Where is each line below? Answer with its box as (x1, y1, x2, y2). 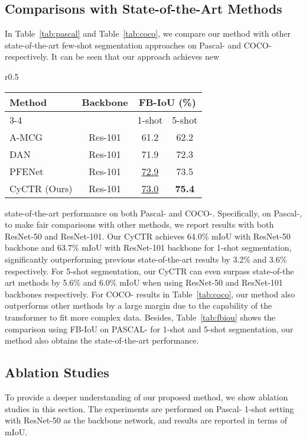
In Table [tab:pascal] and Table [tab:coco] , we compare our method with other (5, 27, 291, 40)
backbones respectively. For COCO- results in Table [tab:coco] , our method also (5, 287, 295, 300)
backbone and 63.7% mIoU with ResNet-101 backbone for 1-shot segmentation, (5, 241, 292, 254)
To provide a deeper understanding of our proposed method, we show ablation (5, 390, 288, 403)
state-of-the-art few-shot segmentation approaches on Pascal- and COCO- (5, 38, 272, 51)
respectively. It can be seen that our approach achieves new (5, 50, 220, 63)
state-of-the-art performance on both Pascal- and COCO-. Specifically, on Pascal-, (5, 206, 302, 219)
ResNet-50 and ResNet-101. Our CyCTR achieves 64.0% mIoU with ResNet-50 (5, 229, 291, 242)
